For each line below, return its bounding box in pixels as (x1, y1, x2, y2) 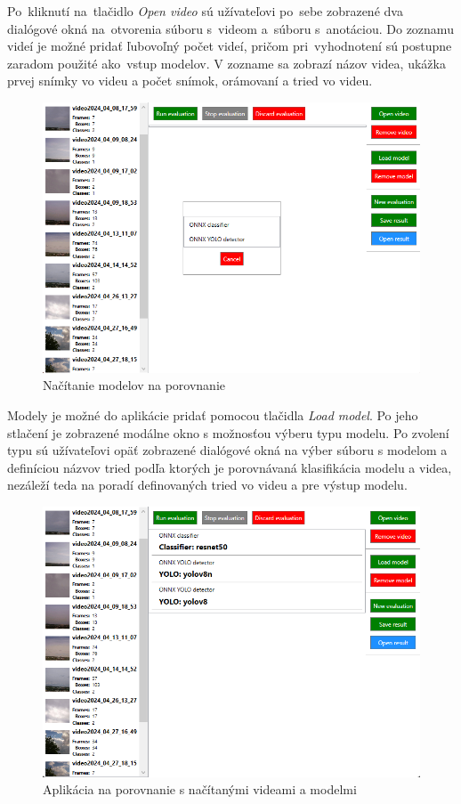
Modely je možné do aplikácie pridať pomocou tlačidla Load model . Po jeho (7, 406, 418, 425)
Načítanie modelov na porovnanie (43, 376, 226, 394)
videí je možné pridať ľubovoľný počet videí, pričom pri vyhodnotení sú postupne (7, 37, 452, 55)
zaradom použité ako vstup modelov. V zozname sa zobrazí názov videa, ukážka (7, 53, 446, 72)
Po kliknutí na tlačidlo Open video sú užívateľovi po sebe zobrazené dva (7, 2, 403, 20)
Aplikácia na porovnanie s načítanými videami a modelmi (43, 780, 357, 799)
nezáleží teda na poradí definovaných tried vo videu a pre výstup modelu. (7, 475, 408, 494)
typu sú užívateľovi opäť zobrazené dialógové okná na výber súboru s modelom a (7, 441, 448, 459)
